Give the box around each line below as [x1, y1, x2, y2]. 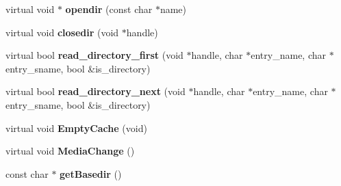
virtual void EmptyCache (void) [5, 120, 147, 135]
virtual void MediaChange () [5, 144, 135, 158]
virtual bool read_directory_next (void [5, 84, 186, 98]
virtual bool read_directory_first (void [5, 48, 184, 62]
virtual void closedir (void [5, 25, 119, 39]
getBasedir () [60, 166, 122, 181]
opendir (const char [65, 2, 153, 16]
